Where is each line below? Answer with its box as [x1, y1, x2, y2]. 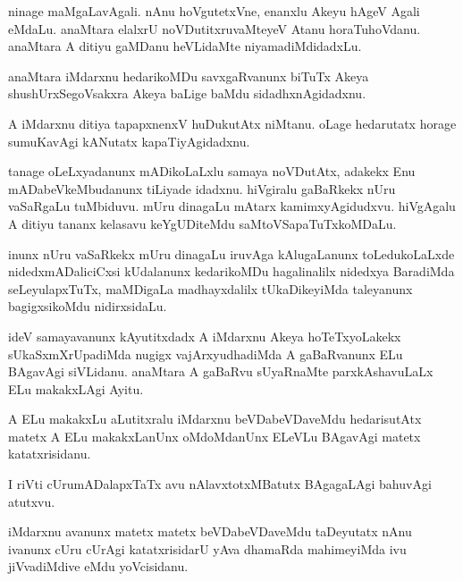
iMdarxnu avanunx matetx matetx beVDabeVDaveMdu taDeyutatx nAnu [8, 522, 412, 541]
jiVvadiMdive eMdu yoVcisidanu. [8, 557, 189, 576]
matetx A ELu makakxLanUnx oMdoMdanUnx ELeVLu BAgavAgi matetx [8, 426, 421, 445]
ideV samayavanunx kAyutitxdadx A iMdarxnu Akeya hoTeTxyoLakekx [8, 326, 401, 345]
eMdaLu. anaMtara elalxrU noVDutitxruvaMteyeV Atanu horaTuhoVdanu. [8, 19, 421, 38]
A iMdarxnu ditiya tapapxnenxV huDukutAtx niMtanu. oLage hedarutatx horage [8, 114, 457, 132]
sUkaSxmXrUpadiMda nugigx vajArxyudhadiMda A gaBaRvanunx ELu [8, 344, 403, 363]
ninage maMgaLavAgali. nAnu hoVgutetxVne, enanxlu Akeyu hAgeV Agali [8, 2, 420, 20]
